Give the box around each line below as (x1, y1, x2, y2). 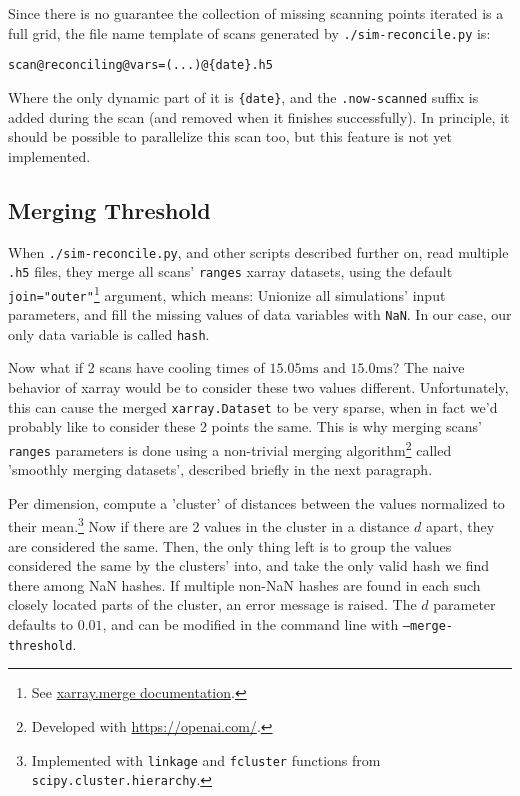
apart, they (425, 516, 495, 537)
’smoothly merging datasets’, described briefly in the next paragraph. (8, 459, 433, 480)
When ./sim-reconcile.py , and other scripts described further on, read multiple (8, 241, 509, 262)
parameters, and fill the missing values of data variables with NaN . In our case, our (8, 304, 512, 325)
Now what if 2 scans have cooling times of (8, 357, 265, 378)
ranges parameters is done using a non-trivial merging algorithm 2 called (8, 436, 452, 460)
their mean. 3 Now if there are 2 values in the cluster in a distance (8, 513, 410, 537)
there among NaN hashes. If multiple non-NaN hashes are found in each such (8, 574, 481, 595)
